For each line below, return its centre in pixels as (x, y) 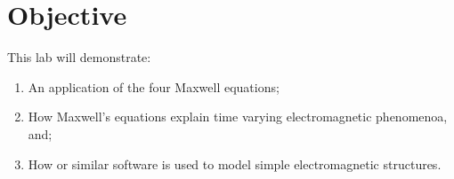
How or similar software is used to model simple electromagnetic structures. (235, 163)
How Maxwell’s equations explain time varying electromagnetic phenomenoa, (238, 117)
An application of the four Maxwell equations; (154, 86)
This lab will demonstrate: (79, 57)
